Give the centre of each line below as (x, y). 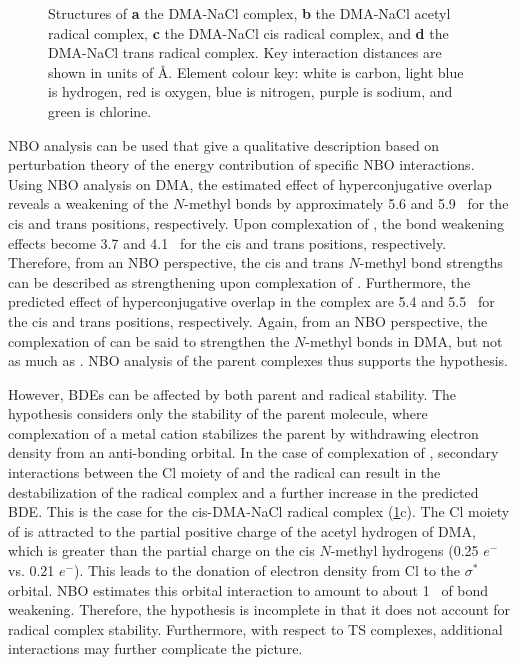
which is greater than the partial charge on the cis (161, 550)
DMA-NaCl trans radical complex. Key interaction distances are (245, 52)
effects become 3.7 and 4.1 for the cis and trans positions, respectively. (227, 242)
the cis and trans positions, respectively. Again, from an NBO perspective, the (248, 320)
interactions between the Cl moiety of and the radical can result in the (224, 472)
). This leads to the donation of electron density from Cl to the (267, 570)
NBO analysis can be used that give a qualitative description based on (224, 144)
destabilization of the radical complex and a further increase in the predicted (243, 491)
